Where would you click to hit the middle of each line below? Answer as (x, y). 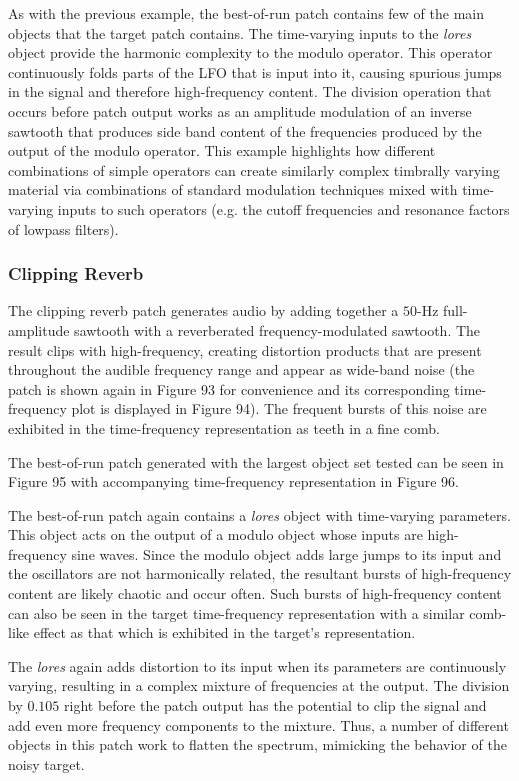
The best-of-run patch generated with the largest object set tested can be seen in (256, 461)
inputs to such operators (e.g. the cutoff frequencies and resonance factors (283, 208)
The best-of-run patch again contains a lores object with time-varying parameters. (259, 514)
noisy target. (46, 763)
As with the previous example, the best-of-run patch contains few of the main (246, 13)
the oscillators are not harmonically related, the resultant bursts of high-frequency (260, 573)
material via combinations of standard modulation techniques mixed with (233, 189)
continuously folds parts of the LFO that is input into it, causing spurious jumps (255, 71)
